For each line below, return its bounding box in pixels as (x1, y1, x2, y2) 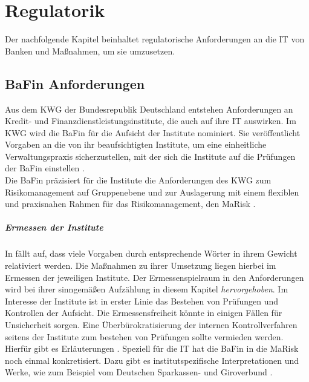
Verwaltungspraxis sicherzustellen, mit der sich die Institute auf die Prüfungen (5, 150, 296, 162)
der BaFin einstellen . (5, 162, 85, 174)
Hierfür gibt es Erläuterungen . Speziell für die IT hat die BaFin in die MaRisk (5, 342, 299, 355)
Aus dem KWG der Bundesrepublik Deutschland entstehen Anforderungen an (5, 102, 293, 115)
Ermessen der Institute (5, 221, 103, 234)
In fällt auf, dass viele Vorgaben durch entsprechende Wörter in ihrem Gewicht (5, 247, 298, 260)
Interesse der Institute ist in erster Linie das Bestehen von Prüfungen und (5, 294, 279, 307)
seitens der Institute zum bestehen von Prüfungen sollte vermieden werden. (5, 330, 284, 343)
